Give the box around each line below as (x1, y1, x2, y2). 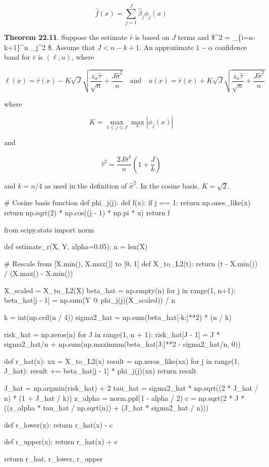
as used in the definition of (44, 180, 127, 191)
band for (4, 52, 30, 62)
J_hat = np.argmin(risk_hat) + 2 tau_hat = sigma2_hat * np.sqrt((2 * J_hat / (4, 383, 258, 393)
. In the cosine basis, (136, 180, 199, 191)
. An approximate (139, 41, 194, 52)
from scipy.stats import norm (4, 224, 94, 235)
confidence (215, 41, 247, 52)
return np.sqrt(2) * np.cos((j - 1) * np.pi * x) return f (4, 207, 170, 217)
